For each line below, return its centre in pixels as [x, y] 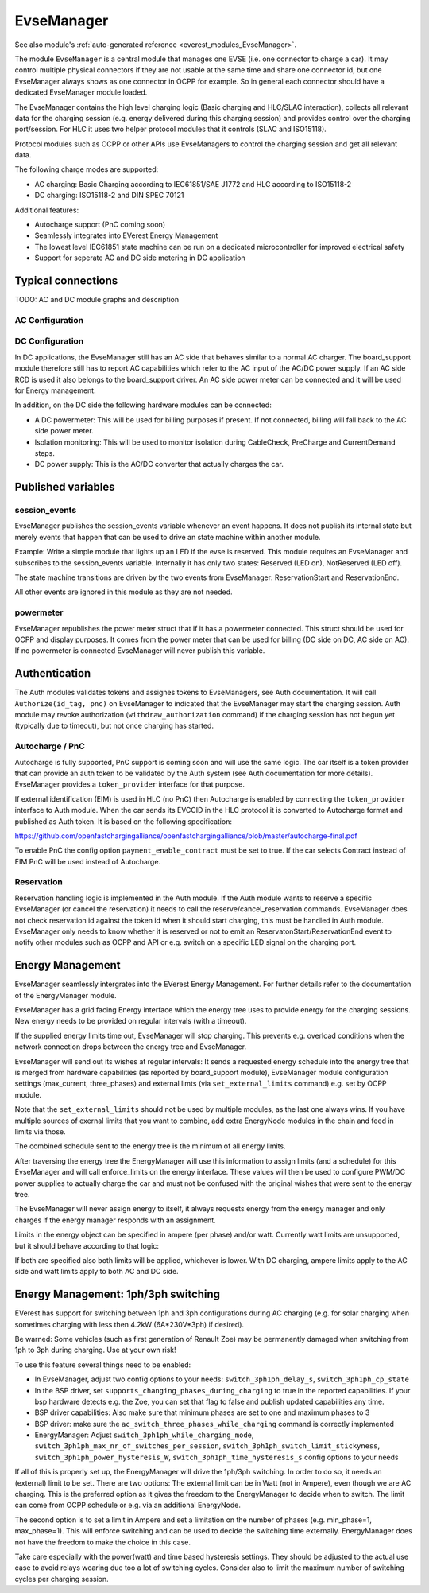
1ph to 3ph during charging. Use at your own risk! [95, 1350]
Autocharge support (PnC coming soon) [100, 225]
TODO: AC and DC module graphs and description [97, 300]
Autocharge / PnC [50, 746]
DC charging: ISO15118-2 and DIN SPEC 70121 [109, 196]
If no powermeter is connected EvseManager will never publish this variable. [140, 651]
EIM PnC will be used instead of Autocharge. [88, 861]
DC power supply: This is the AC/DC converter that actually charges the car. [159, 464]
